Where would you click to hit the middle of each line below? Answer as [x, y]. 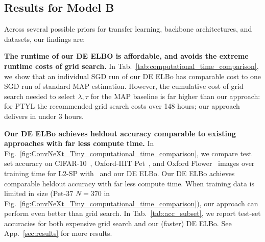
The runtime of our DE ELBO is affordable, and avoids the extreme [126, 56]
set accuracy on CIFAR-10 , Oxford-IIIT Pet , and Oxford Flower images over [129, 163]
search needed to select [40, 96]
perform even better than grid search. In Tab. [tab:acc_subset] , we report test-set [132, 213]
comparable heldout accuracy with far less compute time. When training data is [129, 183]
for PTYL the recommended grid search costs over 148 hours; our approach [122, 106]
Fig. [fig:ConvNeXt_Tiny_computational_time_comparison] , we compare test [128, 153]
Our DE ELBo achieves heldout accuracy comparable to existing [120, 133]
